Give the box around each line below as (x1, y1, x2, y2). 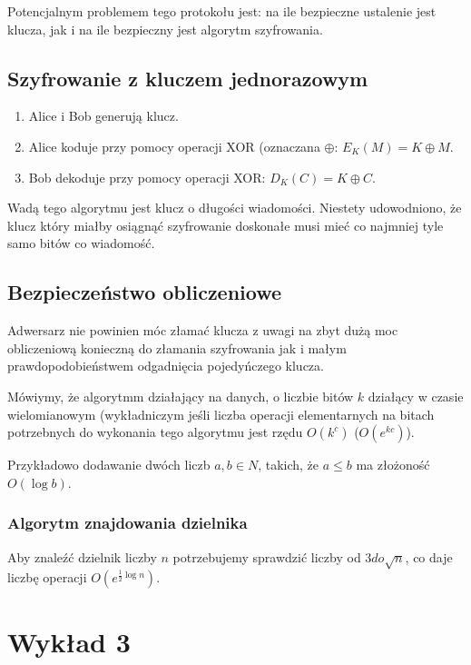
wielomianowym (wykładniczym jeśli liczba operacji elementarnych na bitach (7, 404, 435, 423)
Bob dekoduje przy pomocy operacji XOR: (28, 167, 266, 186)
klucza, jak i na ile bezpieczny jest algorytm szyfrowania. (7, 19, 323, 38)
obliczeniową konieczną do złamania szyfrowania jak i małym (7, 338, 347, 357)
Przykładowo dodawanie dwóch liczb (7, 455, 211, 474)
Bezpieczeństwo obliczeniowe (7, 278, 282, 306)
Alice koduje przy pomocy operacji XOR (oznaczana (28, 136, 320, 155)
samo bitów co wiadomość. (7, 233, 155, 253)
